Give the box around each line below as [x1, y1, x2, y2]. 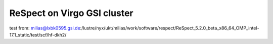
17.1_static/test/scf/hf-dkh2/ [9, 31, 67, 37]
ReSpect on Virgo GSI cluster [9, 7, 133, 18]
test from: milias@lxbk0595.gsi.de [9, 25, 80, 31]
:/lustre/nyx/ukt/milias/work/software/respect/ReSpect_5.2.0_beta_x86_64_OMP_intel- [80, 25, 260, 31]
